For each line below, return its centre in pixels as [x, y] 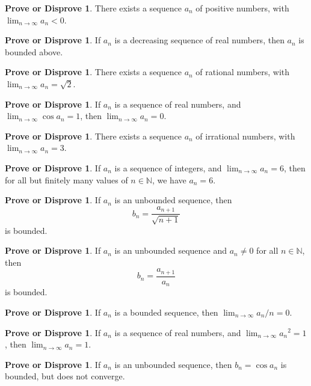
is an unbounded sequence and [171, 250]
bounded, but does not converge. [65, 376]
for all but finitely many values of [66, 179]
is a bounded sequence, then [166, 312]
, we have [169, 179]
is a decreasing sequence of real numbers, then [199, 40]
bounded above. [34, 51]
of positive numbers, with [242, 8]
